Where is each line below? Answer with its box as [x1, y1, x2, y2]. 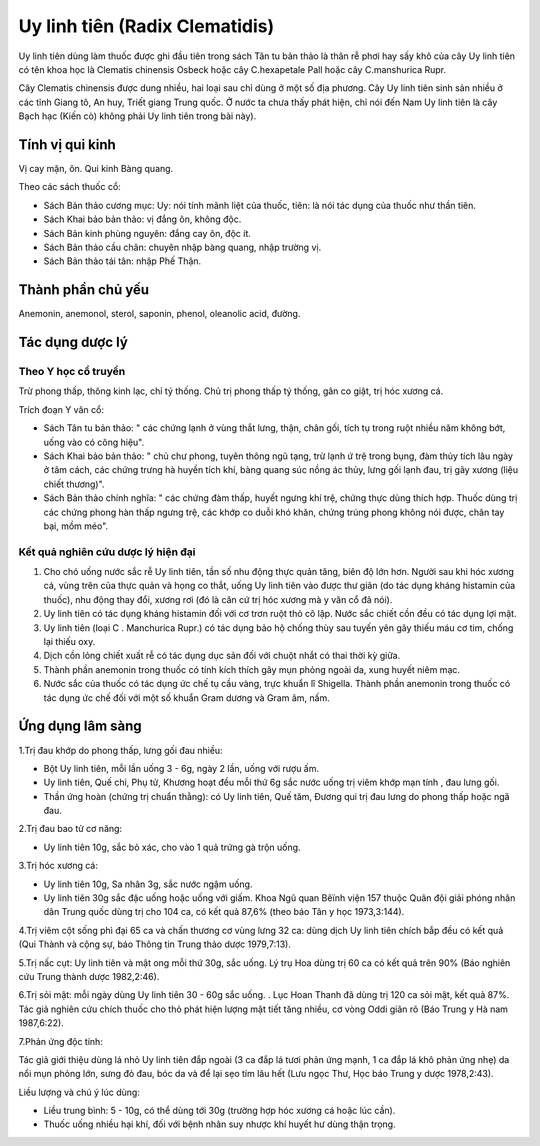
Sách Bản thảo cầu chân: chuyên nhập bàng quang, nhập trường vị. [43, 241, 322, 253]
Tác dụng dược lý [18, 334, 129, 351]
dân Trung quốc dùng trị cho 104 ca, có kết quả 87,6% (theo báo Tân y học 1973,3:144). [43, 906, 405, 918]
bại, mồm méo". [43, 520, 109, 532]
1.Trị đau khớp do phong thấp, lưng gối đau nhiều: [18, 744, 224, 756]
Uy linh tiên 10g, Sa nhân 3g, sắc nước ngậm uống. [43, 878, 253, 890]
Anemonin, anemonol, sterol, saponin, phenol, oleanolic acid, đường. [18, 308, 301, 320]
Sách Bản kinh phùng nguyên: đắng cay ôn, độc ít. [43, 227, 252, 239]
